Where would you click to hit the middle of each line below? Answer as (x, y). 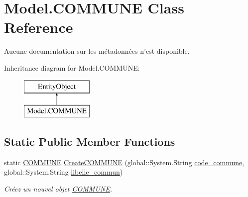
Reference (39, 27)
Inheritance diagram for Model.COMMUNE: (72, 67)
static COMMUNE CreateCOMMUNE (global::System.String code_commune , (124, 162)
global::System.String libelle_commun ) (63, 172)
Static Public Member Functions (90, 142)
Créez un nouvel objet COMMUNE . (58, 189)
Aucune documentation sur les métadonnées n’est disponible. (97, 51)
